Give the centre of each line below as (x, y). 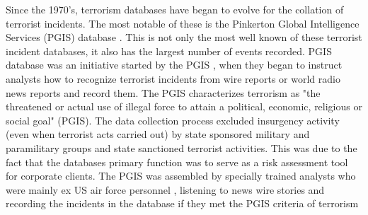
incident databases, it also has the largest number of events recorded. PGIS (169, 51)
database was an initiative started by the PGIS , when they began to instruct (174, 65)
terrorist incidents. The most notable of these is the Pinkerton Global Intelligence (183, 23)
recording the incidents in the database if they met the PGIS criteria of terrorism (182, 203)
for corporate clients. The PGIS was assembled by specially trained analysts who (181, 176)
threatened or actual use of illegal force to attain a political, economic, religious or (184, 106)
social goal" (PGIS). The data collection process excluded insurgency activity (173, 120)
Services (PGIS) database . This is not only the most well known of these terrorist (184, 37)
